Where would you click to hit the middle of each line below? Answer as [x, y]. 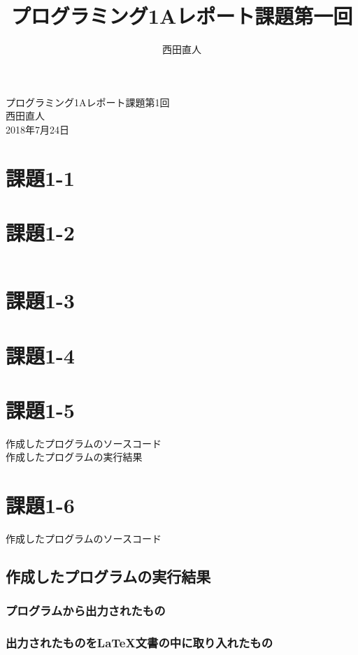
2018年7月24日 [37, 129]
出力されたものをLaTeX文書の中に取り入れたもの [139, 643]
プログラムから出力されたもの [86, 611]
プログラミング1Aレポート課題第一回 [182, 16]
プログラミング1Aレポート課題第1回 [88, 102]
